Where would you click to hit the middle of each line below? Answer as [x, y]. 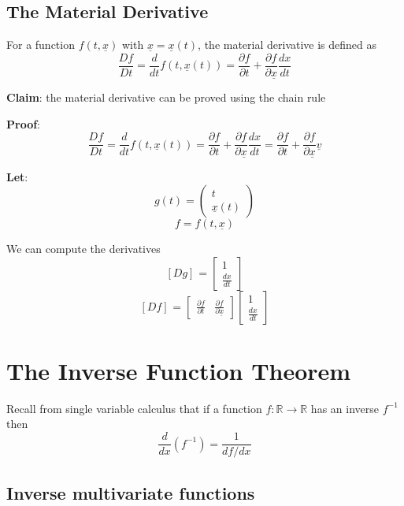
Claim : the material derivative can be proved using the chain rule [166, 97]
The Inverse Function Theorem [179, 370]
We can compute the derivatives [83, 249]
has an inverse [345, 408]
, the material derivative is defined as [287, 45]
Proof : [24, 123]
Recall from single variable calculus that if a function [134, 408]
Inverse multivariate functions [131, 492]
